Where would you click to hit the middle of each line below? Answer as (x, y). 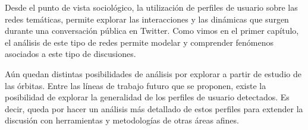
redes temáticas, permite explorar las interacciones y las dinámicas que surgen (147, 19)
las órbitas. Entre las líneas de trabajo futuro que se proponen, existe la (136, 85)
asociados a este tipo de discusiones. (70, 54)
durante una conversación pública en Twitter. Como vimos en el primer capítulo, (152, 31)
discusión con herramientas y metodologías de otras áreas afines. (122, 120)
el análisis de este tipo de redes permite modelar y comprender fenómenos (139, 42)
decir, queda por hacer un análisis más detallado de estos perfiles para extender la (154, 108)
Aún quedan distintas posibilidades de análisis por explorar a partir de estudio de (153, 73)
